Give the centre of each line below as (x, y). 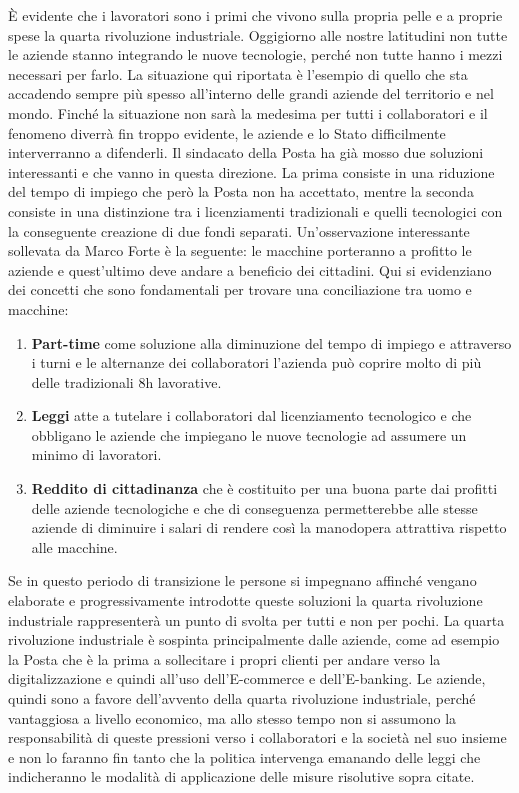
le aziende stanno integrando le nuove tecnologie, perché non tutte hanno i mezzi (255, 54)
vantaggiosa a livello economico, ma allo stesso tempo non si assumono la (232, 717)
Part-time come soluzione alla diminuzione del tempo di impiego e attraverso (271, 342)
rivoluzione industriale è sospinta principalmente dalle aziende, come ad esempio (254, 639)
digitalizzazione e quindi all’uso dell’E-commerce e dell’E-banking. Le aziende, (247, 678)
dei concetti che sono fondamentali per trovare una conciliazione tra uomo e (240, 289)
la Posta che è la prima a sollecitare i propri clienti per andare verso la (224, 658)
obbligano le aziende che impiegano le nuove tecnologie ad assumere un (249, 434)
